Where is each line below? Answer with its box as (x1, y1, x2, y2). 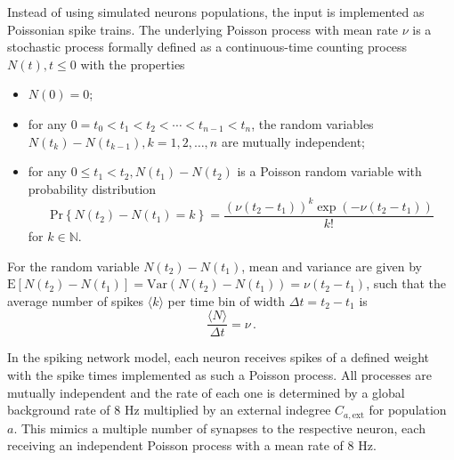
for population (369, 400, 447, 419)
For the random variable (7, 256, 140, 275)
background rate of (7, 400, 110, 419)
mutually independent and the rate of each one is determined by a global (7, 383, 405, 401)
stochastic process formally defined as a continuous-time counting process (7, 37, 408, 56)
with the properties (80, 54, 185, 73)
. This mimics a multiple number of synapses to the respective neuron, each (13, 418, 426, 437)
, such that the (366, 274, 447, 293)
